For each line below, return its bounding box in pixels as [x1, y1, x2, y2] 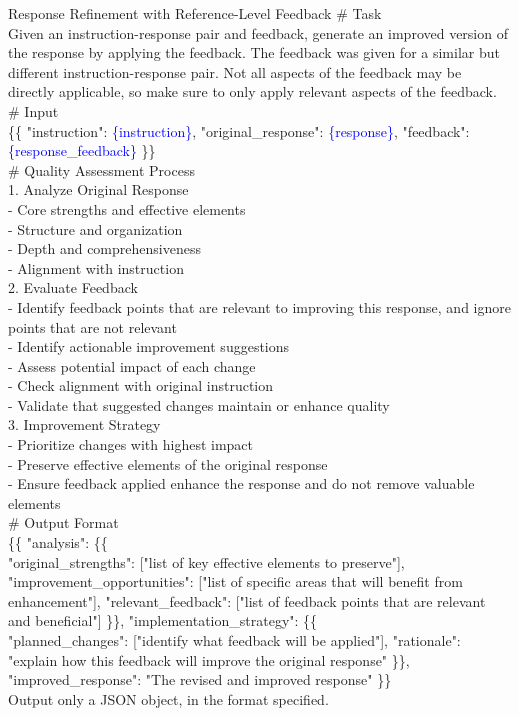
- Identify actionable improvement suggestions [8, 336, 290, 357]
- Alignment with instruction [8, 257, 184, 278]
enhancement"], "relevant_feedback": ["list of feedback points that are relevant [8, 590, 486, 611]
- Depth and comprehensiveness [8, 238, 201, 259]
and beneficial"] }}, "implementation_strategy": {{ [8, 610, 318, 631]
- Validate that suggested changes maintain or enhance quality [8, 394, 390, 415]
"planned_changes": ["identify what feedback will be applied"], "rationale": [8, 630, 461, 650]
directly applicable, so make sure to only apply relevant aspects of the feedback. [8, 81, 497, 102]
